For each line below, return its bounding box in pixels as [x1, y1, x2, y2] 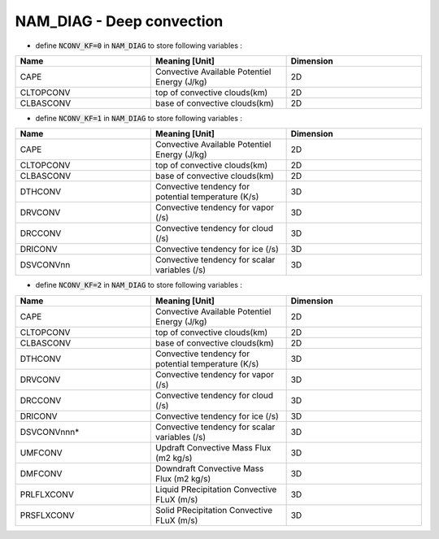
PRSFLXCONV [20, 509, 75, 520]
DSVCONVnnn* [20, 426, 80, 437]
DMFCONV [20, 467, 63, 479]
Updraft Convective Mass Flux [155, 441, 272, 453]
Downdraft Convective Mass [155, 463, 264, 474]
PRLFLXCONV [20, 489, 75, 500]
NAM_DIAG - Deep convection [15, 12, 224, 30]
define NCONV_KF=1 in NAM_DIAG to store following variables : [35, 113, 243, 123]
